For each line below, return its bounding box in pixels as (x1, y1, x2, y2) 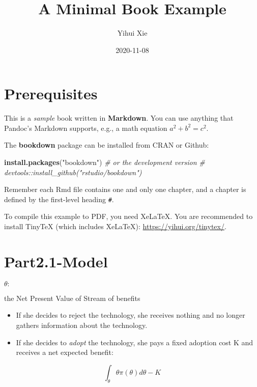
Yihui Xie (117, 27, 148, 38)
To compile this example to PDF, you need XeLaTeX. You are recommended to (4, 211, 253, 222)
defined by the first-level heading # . (4, 193, 114, 204)
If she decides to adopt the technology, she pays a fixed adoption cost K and (16, 337, 253, 347)
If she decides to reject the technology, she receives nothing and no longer (16, 310, 245, 320)
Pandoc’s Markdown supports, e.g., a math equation (4, 122, 167, 133)
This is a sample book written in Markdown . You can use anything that (4, 113, 234, 123)
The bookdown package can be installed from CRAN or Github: (4, 140, 209, 150)
